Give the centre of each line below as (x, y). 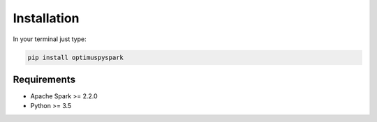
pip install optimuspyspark (75, 57)
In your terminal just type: (50, 39)
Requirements (44, 79)
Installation (46, 18)
